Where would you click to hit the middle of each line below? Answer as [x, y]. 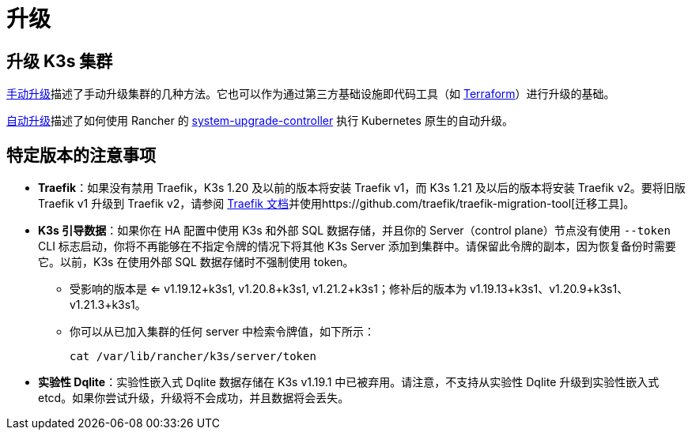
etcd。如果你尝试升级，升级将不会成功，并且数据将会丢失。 [194, 398]
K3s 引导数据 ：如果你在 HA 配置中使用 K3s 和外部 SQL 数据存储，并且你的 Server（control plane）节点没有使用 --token [354, 231]
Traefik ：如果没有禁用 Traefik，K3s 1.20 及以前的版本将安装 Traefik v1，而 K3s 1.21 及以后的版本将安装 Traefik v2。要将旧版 [362, 188]
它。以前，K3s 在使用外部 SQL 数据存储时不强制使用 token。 [196, 262]
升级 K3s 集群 [60, 61]
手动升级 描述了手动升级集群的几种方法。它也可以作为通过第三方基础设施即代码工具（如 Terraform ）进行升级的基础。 [311, 94]
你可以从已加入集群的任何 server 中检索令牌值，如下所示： [222, 332]
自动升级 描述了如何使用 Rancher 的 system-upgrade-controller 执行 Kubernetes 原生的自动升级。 [260, 121]
